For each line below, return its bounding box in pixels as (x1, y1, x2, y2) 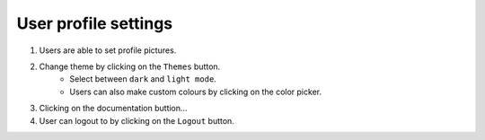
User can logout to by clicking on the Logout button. (39, 115, 235, 126)
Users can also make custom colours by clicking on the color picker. (69, 86, 322, 97)
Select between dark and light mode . (69, 74, 217, 84)
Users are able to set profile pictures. (39, 45, 177, 56)
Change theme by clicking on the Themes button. (39, 61, 221, 72)
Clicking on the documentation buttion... (39, 103, 188, 114)
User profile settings (16, 13, 173, 33)
